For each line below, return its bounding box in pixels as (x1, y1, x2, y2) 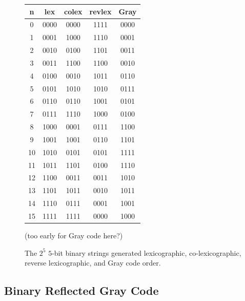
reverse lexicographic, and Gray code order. (25, 257, 161, 268)
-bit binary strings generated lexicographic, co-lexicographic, (52, 247, 241, 258)
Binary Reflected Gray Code (4, 283, 159, 298)
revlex (89, 6, 112, 16)
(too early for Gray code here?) (25, 230, 123, 241)
